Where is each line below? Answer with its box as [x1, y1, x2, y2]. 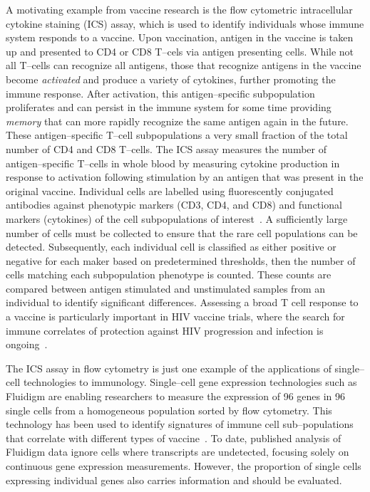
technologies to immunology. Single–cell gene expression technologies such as [23, 375, 357, 389]
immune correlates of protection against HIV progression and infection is [6, 323, 324, 337]
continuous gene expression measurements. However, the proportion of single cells [6, 459, 361, 473]
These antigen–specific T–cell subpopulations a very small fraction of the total [6, 127, 348, 142]
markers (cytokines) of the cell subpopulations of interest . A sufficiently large [6, 211, 348, 226]
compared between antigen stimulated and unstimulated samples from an [6, 281, 325, 295]
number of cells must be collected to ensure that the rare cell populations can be [6, 225, 358, 240]
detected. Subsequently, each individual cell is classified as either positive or [6, 239, 336, 254]
